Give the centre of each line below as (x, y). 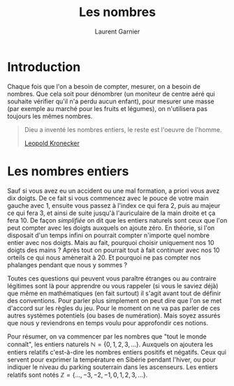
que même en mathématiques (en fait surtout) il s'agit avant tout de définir (114, 293)
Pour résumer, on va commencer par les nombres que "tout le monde (107, 336)
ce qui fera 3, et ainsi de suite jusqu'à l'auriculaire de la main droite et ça (111, 213)
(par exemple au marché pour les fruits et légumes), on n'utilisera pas (108, 108)
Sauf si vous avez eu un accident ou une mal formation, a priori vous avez (114, 191)
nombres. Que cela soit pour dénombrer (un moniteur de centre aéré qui (111, 94)
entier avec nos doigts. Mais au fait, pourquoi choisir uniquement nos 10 (111, 242)
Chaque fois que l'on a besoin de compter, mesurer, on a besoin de (104, 86)
